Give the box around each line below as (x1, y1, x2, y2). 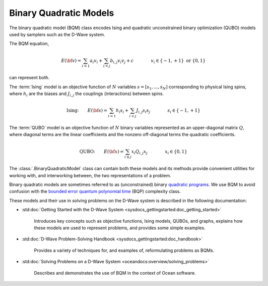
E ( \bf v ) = (61, 57, 81, 63)
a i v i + (89, 57, 103, 64)
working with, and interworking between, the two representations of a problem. (9, 172, 171, 178)
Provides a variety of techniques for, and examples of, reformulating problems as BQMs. (34, 247, 214, 253)
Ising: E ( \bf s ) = (66, 108, 108, 113)
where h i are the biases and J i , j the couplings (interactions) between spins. (9, 91, 164, 97)
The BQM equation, (9, 41, 49, 47)
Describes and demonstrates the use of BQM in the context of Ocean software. (34, 270, 196, 276)
